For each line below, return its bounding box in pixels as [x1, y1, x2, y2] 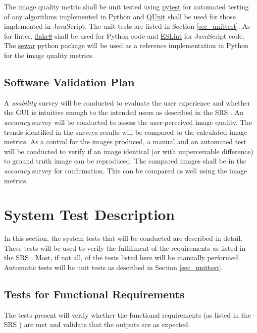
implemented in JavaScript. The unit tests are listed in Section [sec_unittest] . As [4, 21, 251, 31]
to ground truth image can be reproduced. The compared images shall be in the [4, 156, 247, 166]
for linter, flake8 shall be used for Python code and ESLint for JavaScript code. [4, 30, 245, 41]
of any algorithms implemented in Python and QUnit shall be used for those [4, 11, 236, 21]
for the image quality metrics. [4, 50, 94, 60]
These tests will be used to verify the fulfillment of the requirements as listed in [4, 242, 246, 253]
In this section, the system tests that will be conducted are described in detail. [4, 233, 243, 243]
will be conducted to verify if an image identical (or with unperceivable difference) [4, 146, 254, 156]
